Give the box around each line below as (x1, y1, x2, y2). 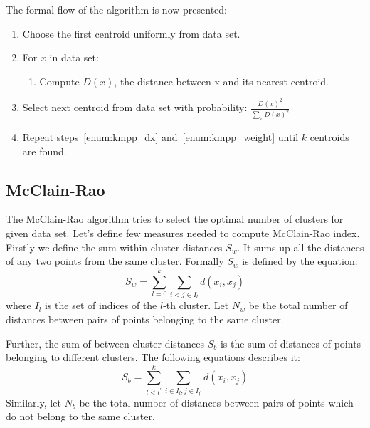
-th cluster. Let (163, 298, 229, 313)
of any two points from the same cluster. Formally (6, 254, 224, 268)
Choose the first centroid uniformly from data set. (22, 26, 240, 41)
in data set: (49, 50, 99, 65)
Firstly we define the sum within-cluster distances (6, 239, 223, 254)
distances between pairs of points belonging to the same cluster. (6, 311, 284, 326)
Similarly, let (6, 395, 61, 409)
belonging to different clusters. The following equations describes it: (6, 350, 300, 365)
